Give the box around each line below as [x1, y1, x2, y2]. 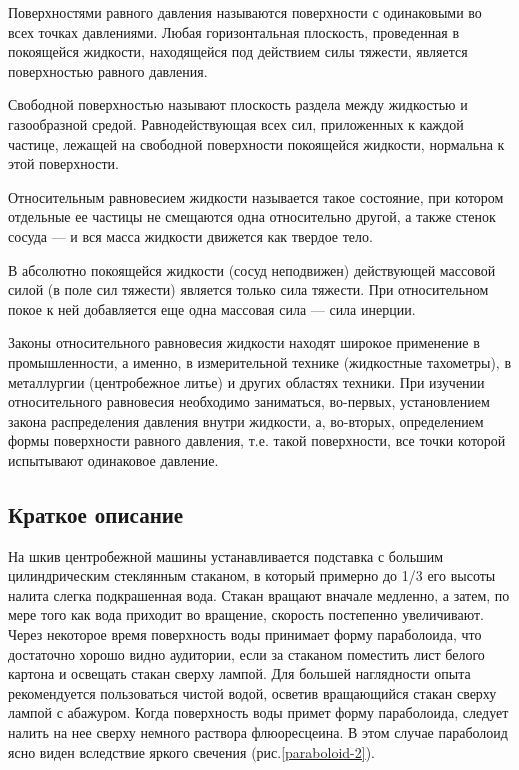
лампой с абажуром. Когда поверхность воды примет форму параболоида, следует [8, 702, 509, 723]
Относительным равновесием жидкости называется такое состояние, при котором [8, 186, 504, 207]
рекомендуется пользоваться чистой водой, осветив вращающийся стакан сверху [8, 682, 497, 703]
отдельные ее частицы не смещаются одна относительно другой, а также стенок [8, 206, 496, 227]
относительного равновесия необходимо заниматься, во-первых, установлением [8, 391, 490, 412]
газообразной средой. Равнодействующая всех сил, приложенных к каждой [8, 113, 464, 134]
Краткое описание [8, 498, 184, 529]
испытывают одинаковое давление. [8, 449, 219, 470]
